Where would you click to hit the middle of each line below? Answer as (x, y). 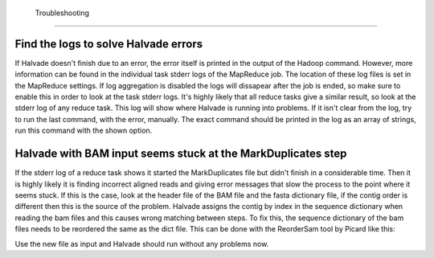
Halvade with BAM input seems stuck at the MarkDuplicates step (181, 154)
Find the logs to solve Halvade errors (109, 44)
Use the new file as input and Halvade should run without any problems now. (142, 244)
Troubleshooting (62, 13)
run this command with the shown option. (84, 131)
